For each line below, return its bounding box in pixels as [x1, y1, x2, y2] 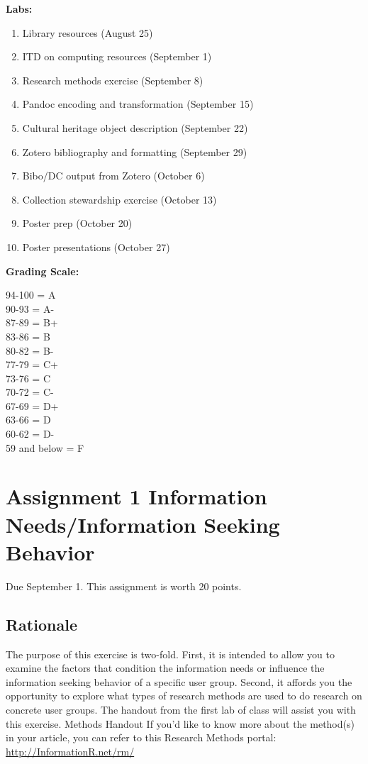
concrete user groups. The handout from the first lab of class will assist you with [6, 702, 356, 716]
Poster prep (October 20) [22, 216, 133, 231]
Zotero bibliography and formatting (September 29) [22, 144, 247, 159]
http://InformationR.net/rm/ [6, 743, 135, 758]
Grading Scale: [6, 263, 79, 278]
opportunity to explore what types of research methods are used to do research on [6, 688, 362, 703]
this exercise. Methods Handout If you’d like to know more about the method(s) [6, 716, 355, 731]
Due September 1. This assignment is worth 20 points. [6, 578, 242, 593]
